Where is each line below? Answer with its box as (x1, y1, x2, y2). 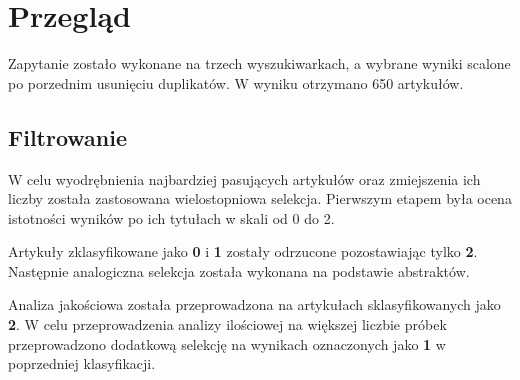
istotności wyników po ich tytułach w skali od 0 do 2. (8, 207, 335, 228)
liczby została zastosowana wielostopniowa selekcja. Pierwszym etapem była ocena (8, 188, 512, 209)
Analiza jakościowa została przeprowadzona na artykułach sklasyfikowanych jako (8, 294, 501, 315)
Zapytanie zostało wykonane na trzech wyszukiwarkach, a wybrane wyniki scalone (8, 53, 511, 74)
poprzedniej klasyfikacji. (8, 353, 156, 374)
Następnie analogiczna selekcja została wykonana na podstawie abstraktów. (8, 260, 470, 281)
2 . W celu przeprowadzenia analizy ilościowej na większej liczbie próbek (8, 314, 447, 335)
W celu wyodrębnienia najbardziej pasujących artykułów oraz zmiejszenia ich (8, 168, 481, 189)
